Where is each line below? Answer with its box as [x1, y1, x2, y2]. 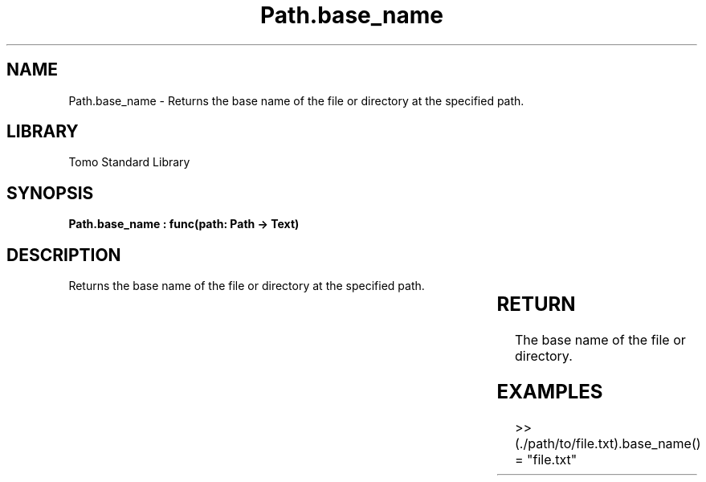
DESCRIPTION [6, 244, 121, 265]
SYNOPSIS [6, 182, 94, 203]
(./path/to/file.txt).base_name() [515, 435, 701, 451]
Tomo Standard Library [68, 155, 190, 170]
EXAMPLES [496, 379, 603, 403]
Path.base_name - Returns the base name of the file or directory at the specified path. [68, 93, 524, 108]
